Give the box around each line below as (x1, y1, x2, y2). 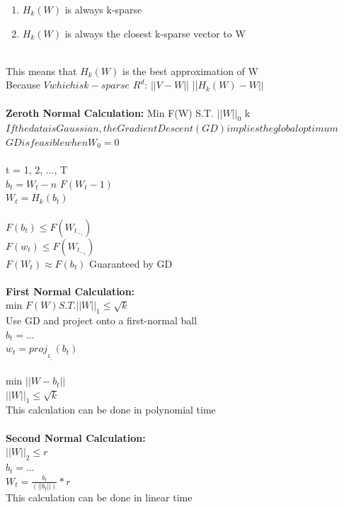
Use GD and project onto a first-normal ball (6, 313, 197, 328)
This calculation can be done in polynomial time (6, 402, 216, 417)
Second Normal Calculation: (6, 430, 146, 445)
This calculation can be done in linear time (6, 489, 193, 504)
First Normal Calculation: (6, 283, 135, 298)
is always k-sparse (64, 2, 142, 16)
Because (6, 77, 40, 92)
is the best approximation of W (122, 63, 258, 78)
